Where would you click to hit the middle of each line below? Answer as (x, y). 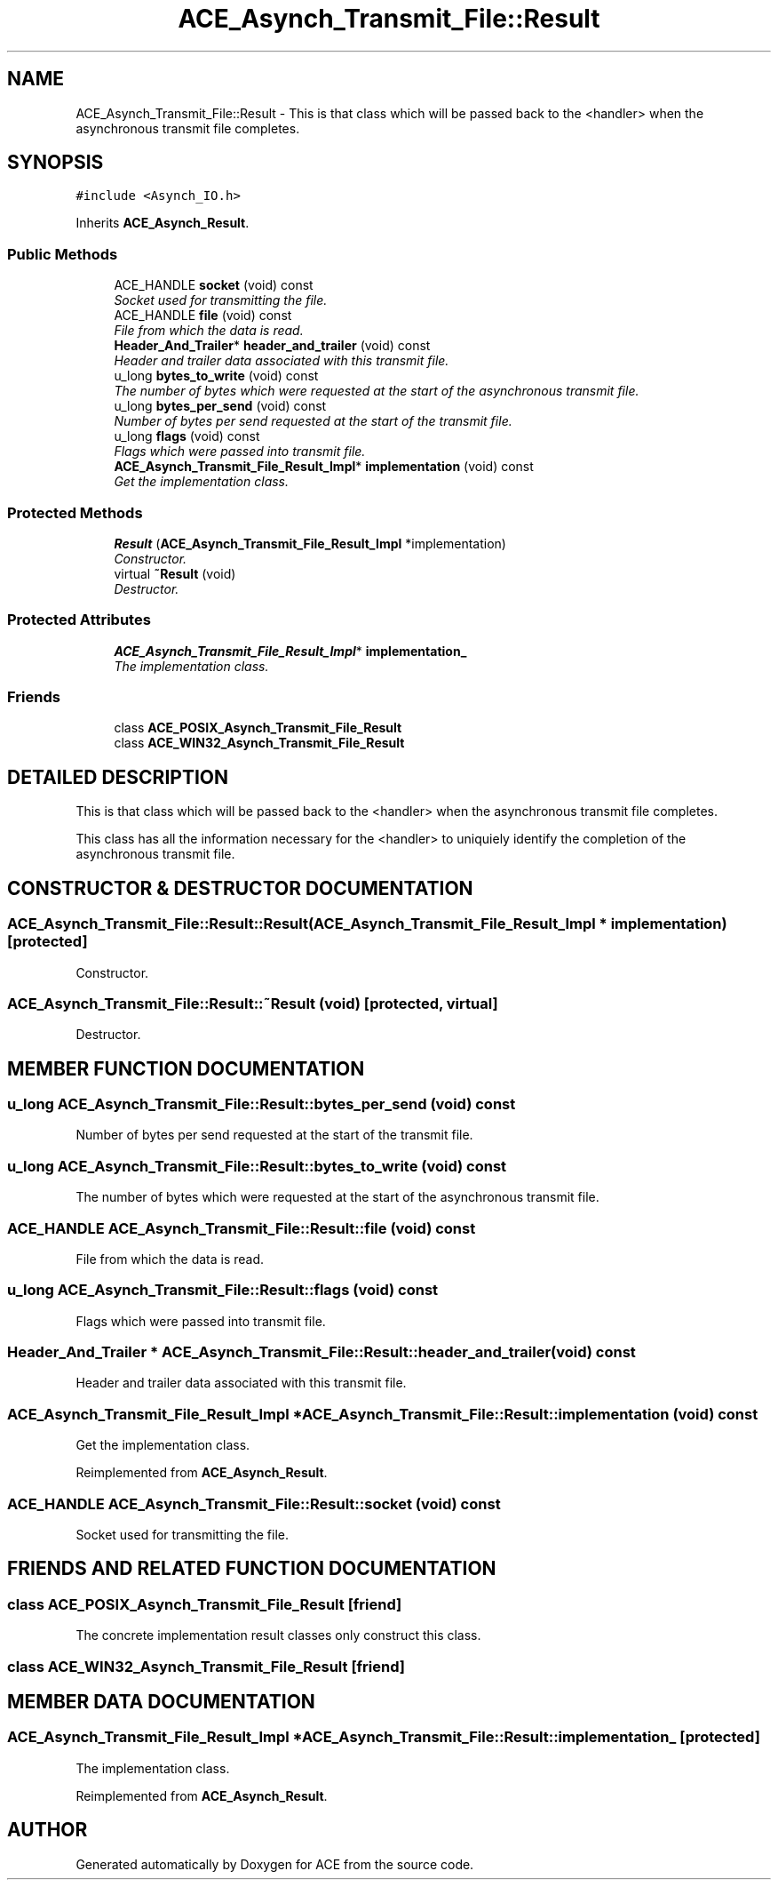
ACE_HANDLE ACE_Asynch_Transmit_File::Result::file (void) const (242, 1228)
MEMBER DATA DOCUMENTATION (161, 1701)
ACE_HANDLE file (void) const (203, 316)
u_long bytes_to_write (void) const (216, 376)
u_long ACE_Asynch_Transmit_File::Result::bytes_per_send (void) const (262, 1104)
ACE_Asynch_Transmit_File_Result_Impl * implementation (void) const (324, 467)
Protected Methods (75, 512)
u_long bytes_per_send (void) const (220, 406)
